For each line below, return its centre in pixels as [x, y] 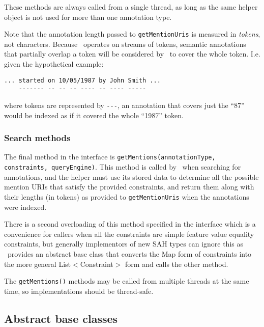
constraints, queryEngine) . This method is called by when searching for [123, 167]
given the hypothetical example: [54, 64]
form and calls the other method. [177, 264]
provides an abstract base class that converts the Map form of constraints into [129, 253]
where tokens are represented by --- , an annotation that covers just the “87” [124, 105]
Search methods [37, 138]
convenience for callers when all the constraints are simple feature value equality [129, 234]
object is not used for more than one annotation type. [88, 17]
